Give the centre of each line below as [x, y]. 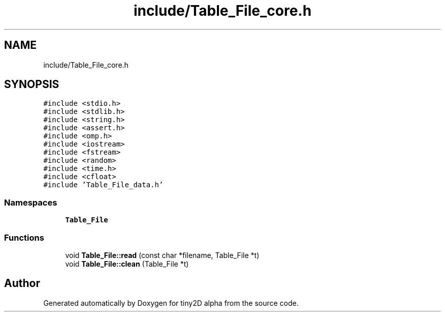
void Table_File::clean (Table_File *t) [127, 264]
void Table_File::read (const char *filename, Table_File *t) [162, 255]
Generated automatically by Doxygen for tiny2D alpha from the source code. [171, 303]
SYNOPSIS [32, 84]
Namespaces [31, 202]
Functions [24, 237]
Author [22, 283]
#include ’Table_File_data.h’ [103, 185]
